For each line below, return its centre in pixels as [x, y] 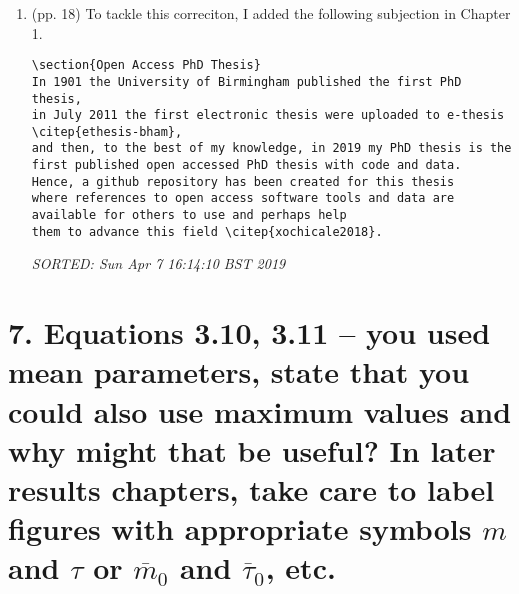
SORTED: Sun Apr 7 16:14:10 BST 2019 [158, 263]
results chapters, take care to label [251, 488]
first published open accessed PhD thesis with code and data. [246, 165]
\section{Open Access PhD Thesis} [146, 65]
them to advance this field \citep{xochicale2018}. [207, 231]
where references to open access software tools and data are [243, 198]
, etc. [300, 567]
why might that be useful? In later [252, 449]
